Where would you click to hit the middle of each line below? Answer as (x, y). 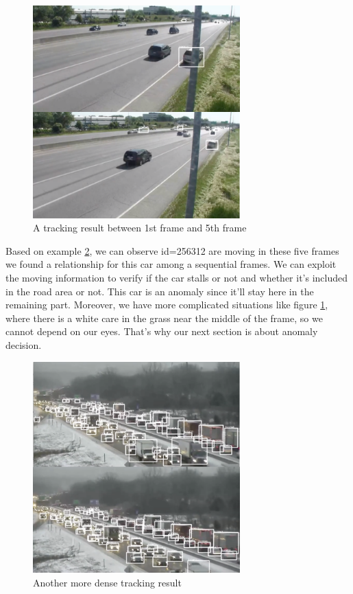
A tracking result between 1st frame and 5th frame (140, 228)
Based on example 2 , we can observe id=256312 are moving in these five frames (172, 250)
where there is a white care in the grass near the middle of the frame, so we (164, 318)
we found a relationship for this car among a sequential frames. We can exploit (171, 264)
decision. (24, 344)
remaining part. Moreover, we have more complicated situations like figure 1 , (167, 305)
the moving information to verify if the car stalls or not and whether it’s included (177, 277)
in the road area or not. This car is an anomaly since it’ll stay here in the (160, 291)
